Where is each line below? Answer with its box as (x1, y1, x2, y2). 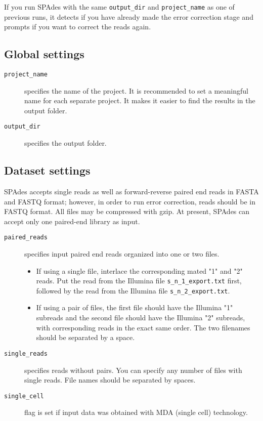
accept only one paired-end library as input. (4, 216, 140, 226)
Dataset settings (4, 162, 91, 178)
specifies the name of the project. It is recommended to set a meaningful (24, 85, 248, 96)
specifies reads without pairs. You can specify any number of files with (24, 364, 242, 375)
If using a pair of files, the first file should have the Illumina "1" (36, 302, 233, 313)
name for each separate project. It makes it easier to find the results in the (24, 95, 255, 106)
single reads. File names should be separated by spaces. (24, 374, 196, 385)
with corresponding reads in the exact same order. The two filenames (36, 322, 250, 332)
